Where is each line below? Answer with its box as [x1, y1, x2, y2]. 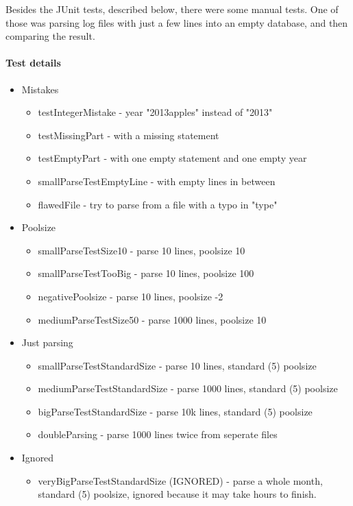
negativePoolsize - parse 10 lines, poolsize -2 [38, 289, 223, 303]
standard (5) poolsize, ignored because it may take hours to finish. [38, 487, 317, 501]
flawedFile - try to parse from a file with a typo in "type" [38, 197, 278, 211]
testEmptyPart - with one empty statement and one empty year [38, 151, 307, 165]
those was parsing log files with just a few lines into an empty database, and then [5, 15, 348, 29]
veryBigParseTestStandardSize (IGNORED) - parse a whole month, [38, 473, 323, 487]
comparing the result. [5, 29, 95, 43]
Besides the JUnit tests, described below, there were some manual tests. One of [5, 2, 339, 16]
